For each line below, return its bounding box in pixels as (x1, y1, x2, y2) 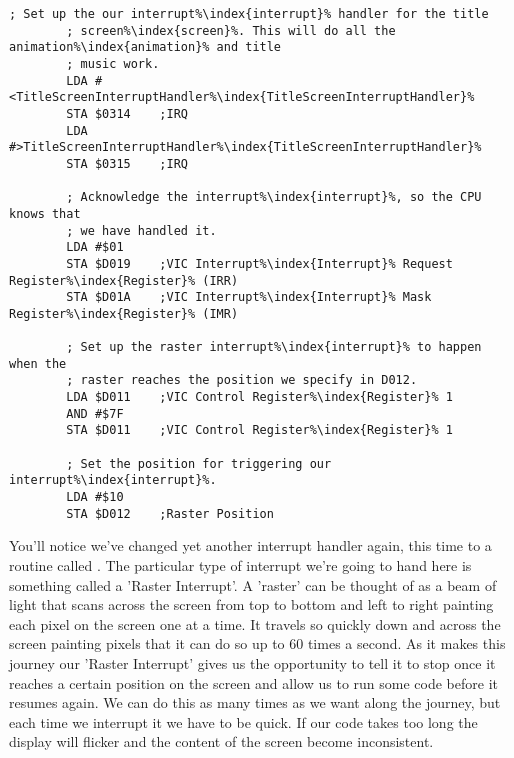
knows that (9, 206, 81, 221)
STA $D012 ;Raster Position (66, 506, 274, 521)
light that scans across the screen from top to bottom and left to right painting (9, 594, 494, 615)
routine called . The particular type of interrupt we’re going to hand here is (9, 554, 472, 575)
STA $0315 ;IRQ (66, 156, 188, 171)
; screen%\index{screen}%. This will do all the (66, 23, 396, 38)
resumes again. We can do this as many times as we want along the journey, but (9, 692, 501, 713)
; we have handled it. (66, 223, 217, 238)
